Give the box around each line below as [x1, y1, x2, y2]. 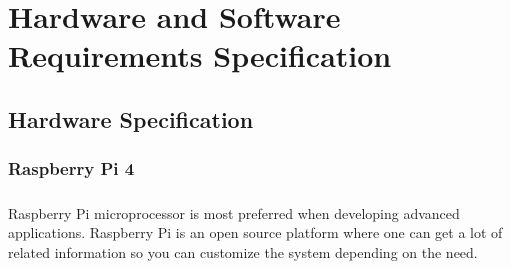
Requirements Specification [8, 35, 392, 76]
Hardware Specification [8, 103, 254, 134]
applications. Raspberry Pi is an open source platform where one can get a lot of [8, 222, 503, 243]
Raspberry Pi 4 [8, 156, 135, 181]
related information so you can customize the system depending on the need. [8, 241, 478, 262]
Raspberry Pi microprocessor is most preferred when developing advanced [8, 202, 460, 223]
